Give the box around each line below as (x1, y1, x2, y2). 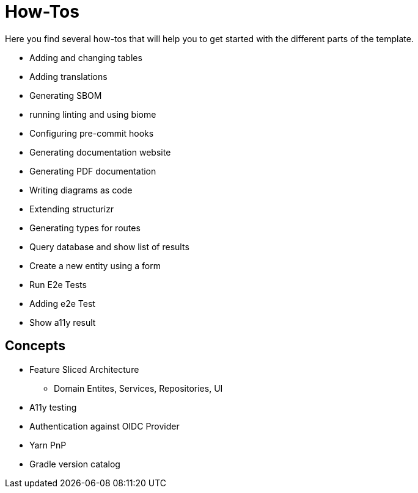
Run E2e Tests (29, 279, 87, 290)
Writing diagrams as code (29, 184, 133, 195)
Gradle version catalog (29, 458, 120, 469)
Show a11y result (29, 317, 96, 328)
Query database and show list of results (29, 241, 189, 252)
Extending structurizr (29, 203, 114, 214)
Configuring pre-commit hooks (29, 128, 154, 139)
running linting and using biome (29, 109, 156, 120)
